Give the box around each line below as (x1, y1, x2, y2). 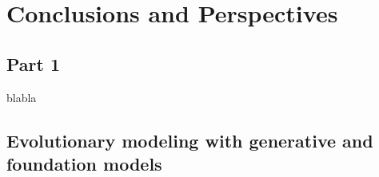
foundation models (6, 151, 162, 175)
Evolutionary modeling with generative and (6, 128, 373, 152)
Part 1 (6, 51, 61, 76)
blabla (6, 88, 37, 105)
